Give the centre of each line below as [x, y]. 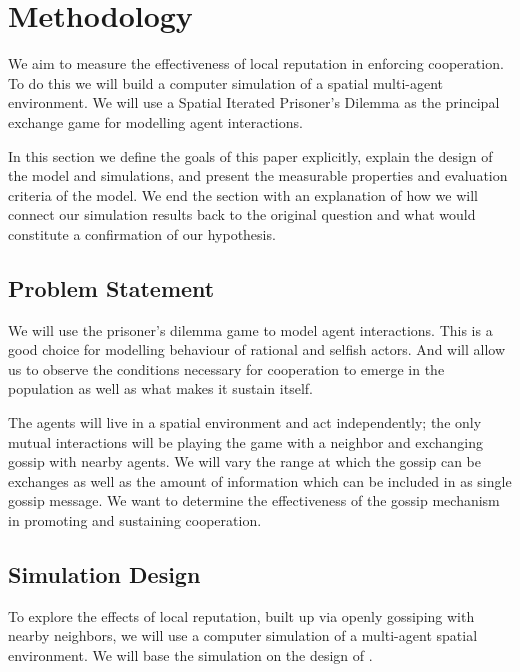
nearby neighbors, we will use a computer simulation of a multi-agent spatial [243, 635]
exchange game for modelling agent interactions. [155, 121]
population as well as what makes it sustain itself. [160, 388]
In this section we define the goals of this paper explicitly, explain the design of [250, 155]
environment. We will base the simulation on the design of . [190, 655]
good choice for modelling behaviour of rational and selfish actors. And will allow [257, 349]
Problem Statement [111, 287]
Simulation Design [104, 574]
